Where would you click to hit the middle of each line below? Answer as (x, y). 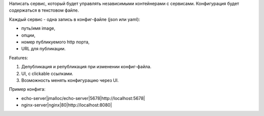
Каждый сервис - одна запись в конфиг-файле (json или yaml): (75, 19)
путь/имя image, (38, 28)
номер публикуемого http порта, (55, 42)
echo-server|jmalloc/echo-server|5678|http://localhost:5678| (83, 98)
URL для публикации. (44, 49)
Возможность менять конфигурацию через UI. (70, 80)
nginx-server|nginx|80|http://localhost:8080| (66, 105)
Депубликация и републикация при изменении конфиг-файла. (86, 67)
